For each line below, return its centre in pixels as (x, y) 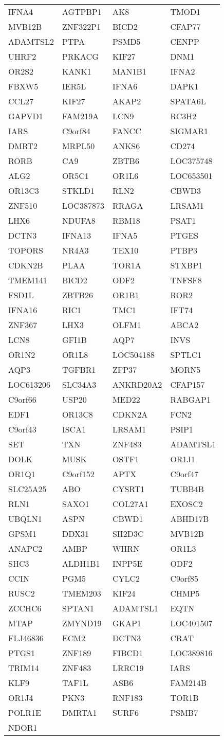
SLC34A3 (79, 384)
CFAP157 (188, 384)
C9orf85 (184, 578)
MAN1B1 (129, 71)
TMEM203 (81, 593)
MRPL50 (78, 146)
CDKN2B (26, 265)
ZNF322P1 (81, 26)
